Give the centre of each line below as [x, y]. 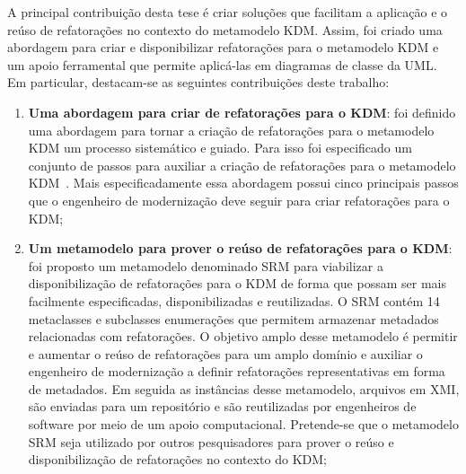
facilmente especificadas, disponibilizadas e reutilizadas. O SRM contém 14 [234, 300]
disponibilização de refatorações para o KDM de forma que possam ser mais [237, 283]
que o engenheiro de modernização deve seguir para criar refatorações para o [239, 200]
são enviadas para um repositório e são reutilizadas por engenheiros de [222, 406]
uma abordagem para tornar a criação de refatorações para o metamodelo [231, 130]
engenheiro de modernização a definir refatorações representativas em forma [237, 371]
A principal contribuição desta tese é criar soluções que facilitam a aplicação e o [228, 12]
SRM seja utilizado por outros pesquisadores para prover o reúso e [211, 441]
